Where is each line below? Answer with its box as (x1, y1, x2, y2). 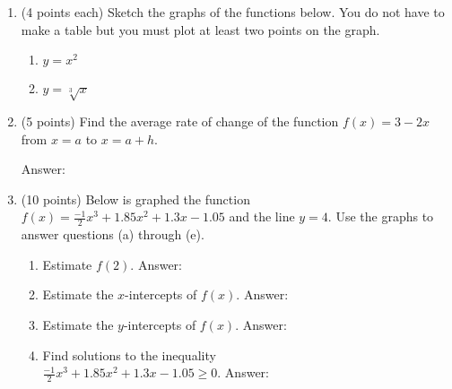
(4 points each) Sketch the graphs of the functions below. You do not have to (21, 3, 445, 21)
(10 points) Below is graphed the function (21, 189, 250, 208)
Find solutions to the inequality (42, 345, 216, 364)
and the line (229, 207, 295, 226)
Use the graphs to (335, 207, 434, 226)
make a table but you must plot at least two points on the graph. (21, 20, 380, 39)
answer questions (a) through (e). (21, 225, 204, 244)
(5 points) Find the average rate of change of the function (21, 111, 339, 130)
